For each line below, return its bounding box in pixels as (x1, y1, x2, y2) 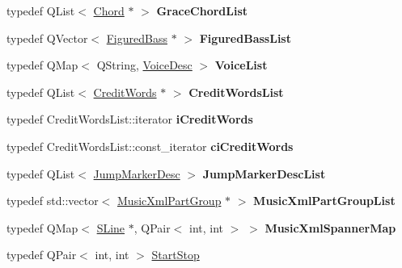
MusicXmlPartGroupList (253, 192, 396, 209)
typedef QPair (6, 246, 77, 263)
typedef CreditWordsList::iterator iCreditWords (6, 111, 253, 128)
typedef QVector (6, 29, 88, 46)
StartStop (151, 246, 200, 263)
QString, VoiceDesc (96, 57, 193, 73)
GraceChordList (156, 2, 248, 19)
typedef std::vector (6, 192, 99, 209)
